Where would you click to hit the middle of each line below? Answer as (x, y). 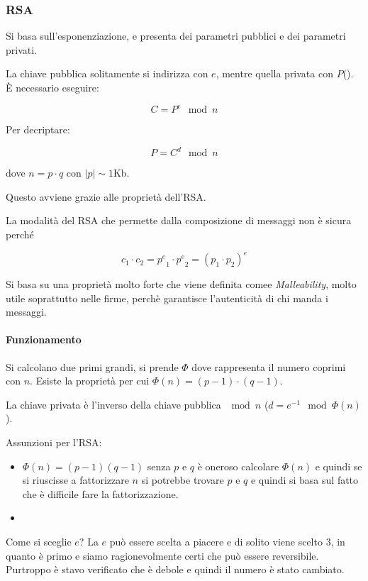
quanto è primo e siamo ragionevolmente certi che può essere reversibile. (162, 555)
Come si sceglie (39, 541)
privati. (22, 49)
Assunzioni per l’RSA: (54, 442)
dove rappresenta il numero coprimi (269, 366)
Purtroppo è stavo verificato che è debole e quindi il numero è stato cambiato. (175, 569)
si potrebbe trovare (183, 480)
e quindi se (339, 466)
